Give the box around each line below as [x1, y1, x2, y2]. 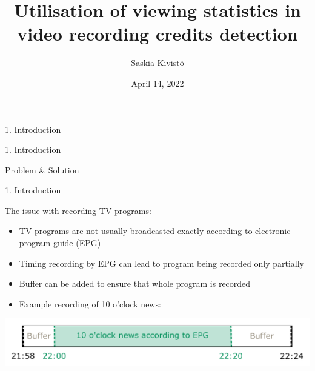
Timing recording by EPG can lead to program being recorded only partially [19, 256, 304, 269]
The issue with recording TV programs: [5, 204, 151, 216]
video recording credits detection [17, 21, 298, 46]
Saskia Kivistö [131, 56, 184, 69]
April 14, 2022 [131, 76, 184, 89]
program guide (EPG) [19, 236, 101, 249]
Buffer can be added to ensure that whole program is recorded [19, 277, 251, 290]
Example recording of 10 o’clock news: [19, 297, 161, 310]
